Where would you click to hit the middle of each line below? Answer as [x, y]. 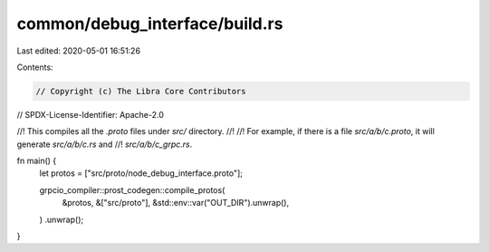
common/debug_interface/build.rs [150, 24]
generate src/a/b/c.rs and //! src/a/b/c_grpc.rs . [105, 144]
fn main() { [37, 161]
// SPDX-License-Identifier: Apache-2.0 [91, 114]
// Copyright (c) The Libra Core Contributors [141, 91]
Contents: [35, 67]
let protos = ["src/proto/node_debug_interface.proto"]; [141, 173]
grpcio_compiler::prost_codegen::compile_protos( [132, 189]
